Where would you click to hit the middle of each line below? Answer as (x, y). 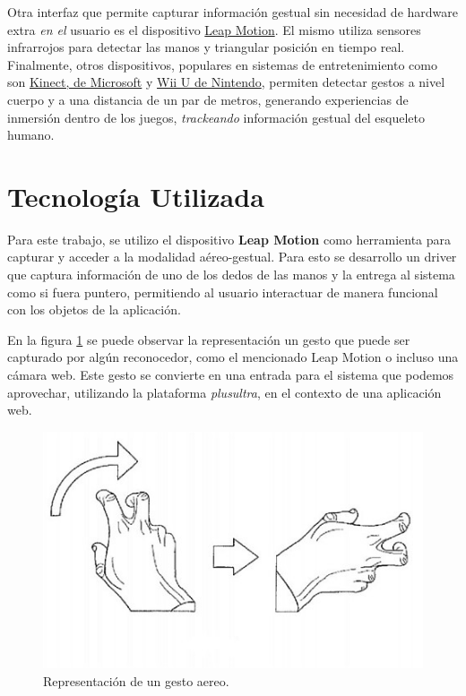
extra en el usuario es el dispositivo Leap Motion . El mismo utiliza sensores (214, 29)
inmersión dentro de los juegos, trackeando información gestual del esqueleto (216, 117)
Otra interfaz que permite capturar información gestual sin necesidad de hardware (233, 12)
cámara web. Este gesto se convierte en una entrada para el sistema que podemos (231, 375)
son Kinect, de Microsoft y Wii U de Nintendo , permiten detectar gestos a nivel (226, 82)
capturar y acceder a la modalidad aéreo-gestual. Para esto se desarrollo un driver (232, 257)
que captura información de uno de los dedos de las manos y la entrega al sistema (231, 275)
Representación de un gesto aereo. (136, 680)
